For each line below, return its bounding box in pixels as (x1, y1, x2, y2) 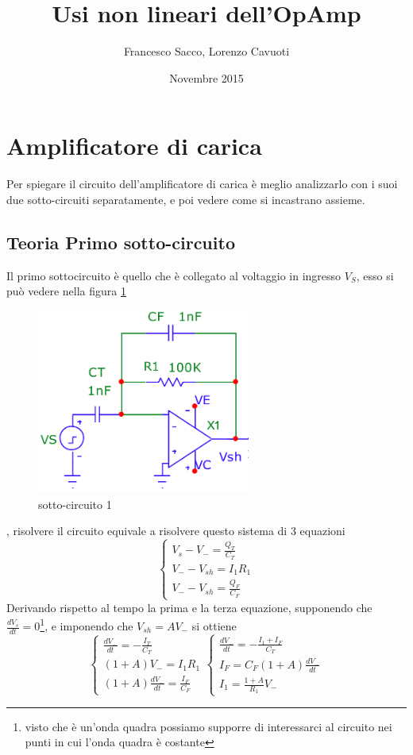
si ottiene (191, 618, 237, 634)
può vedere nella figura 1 (6, 283, 126, 299)
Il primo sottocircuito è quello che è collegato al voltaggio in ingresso (6, 267, 342, 283)
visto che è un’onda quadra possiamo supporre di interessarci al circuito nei (25, 718, 392, 734)
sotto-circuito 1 (38, 495, 112, 512)
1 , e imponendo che (40, 615, 133, 634)
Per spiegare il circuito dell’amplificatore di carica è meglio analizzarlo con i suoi (6, 175, 398, 192)
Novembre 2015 (169, 69, 244, 86)
